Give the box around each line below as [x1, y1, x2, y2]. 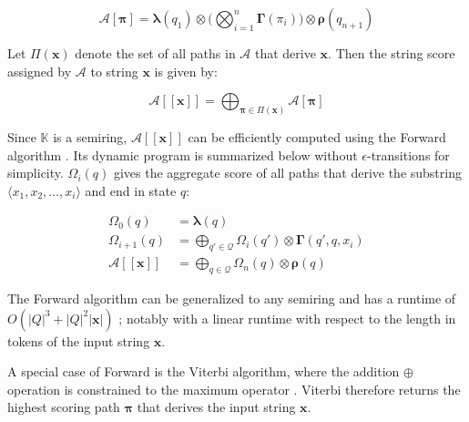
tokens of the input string [7, 331, 150, 350]
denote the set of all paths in [75, 44, 236, 62]
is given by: [154, 61, 218, 80]
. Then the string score [328, 44, 455, 62]
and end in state [85, 180, 177, 200]
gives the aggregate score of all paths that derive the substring [113, 163, 462, 182]
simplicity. [7, 163, 64, 182]
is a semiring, [53, 128, 127, 147]
